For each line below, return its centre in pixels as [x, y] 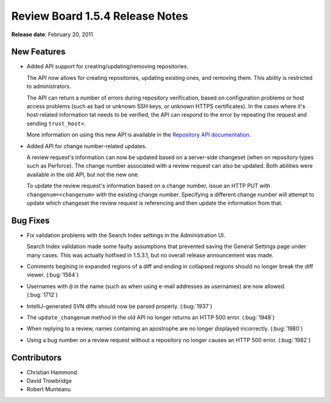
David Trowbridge [49, 381]
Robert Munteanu [49, 389]
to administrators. [49, 87]
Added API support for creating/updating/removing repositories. [108, 66]
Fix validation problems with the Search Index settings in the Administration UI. [126, 235]
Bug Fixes [31, 220]
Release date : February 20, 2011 [52, 34]
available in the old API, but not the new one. [83, 174]
